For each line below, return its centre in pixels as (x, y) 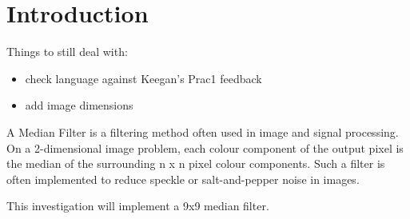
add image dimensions (79, 105)
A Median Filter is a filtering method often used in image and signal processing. (203, 131)
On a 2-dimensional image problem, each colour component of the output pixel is (205, 147)
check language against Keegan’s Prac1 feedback (143, 78)
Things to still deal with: (67, 52)
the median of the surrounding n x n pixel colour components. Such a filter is (196, 163)
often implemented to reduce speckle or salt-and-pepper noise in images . (183, 179)
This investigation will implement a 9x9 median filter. (138, 206)
